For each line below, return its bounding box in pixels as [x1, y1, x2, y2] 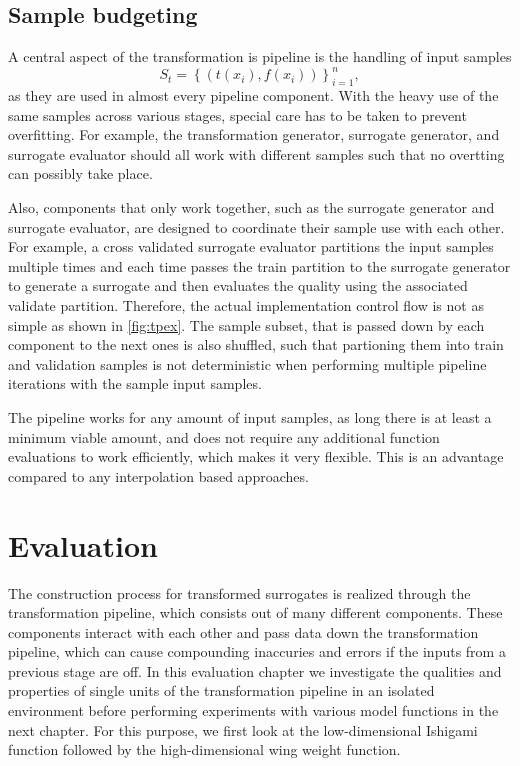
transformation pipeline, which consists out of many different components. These [8, 602, 503, 623]
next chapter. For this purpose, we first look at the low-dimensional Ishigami [8, 719, 478, 740]
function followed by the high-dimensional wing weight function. [8, 739, 401, 760]
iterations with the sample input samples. [8, 373, 262, 394]
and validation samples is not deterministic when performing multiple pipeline [8, 353, 487, 374]
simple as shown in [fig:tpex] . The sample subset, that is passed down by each [8, 314, 485, 335]
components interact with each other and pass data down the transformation [8, 621, 479, 642]
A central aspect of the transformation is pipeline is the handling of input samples [8, 46, 512, 67]
